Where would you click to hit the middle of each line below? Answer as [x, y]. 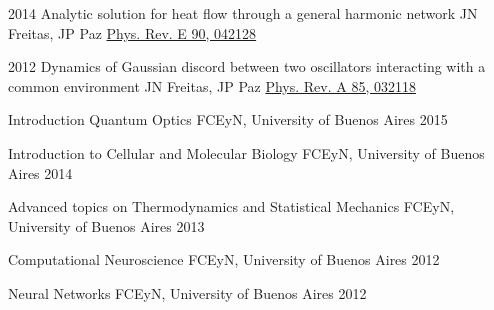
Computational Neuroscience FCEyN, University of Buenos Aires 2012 [224, 259]
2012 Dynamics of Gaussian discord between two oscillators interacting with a [247, 66]
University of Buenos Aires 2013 [106, 225]
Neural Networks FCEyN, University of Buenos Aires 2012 [187, 292]
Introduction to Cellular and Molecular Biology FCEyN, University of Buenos [246, 152]
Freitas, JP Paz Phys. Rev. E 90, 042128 [132, 32]
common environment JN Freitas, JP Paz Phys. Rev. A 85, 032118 [212, 85]
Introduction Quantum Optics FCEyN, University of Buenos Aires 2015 [228, 119]
